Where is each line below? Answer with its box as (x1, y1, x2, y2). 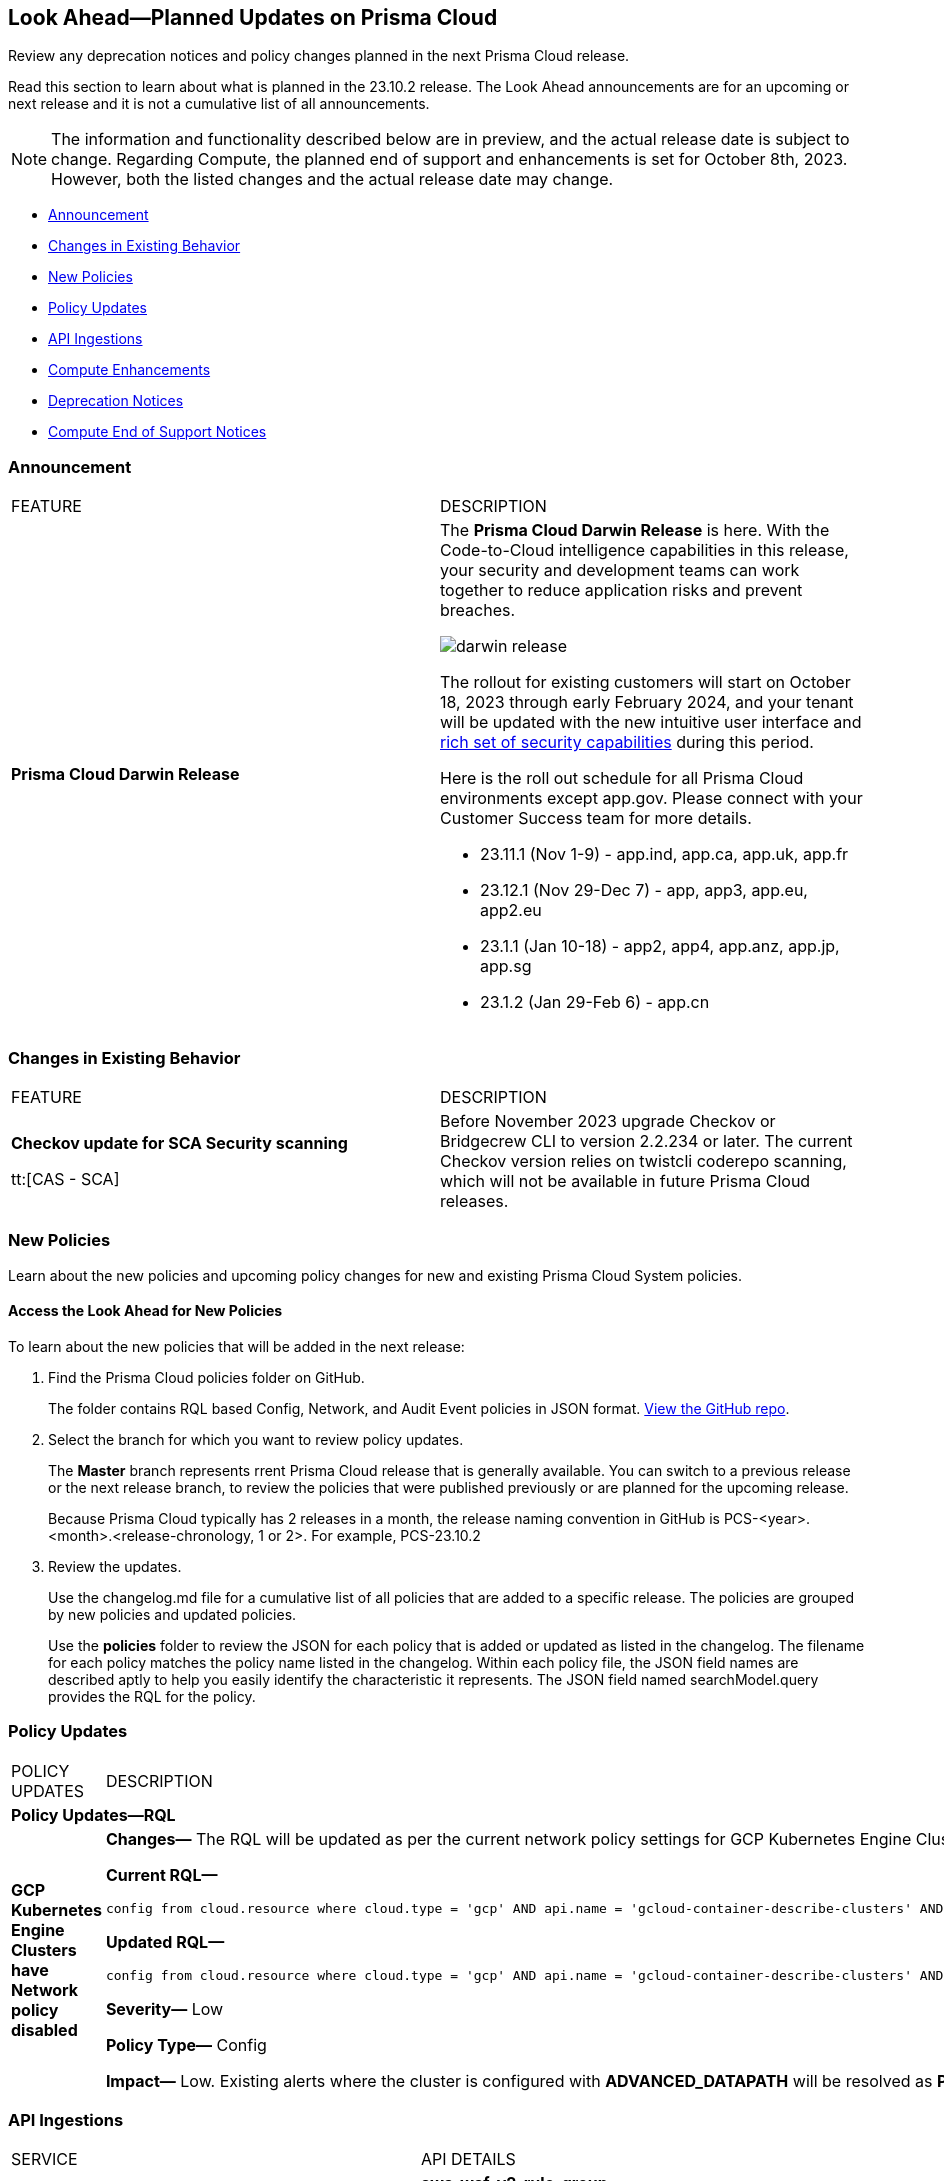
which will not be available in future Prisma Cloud (440, 1170, 811, 1191)
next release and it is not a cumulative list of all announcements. (8, 95, 430, 113)
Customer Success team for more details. (440, 808, 752, 829)
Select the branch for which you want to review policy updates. (48, 1430, 464, 1448)
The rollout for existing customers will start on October (440, 672, 851, 693)
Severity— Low (105, 1998, 224, 2019)
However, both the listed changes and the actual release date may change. (51, 169, 614, 190)
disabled (11, 2019, 78, 2040)
